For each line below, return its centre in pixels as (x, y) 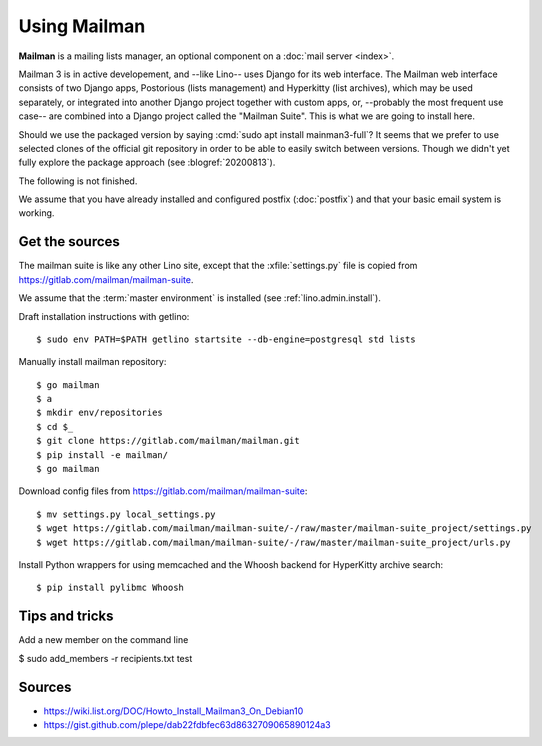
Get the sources (69, 241)
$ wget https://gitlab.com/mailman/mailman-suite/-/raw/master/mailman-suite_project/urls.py (273, 542)
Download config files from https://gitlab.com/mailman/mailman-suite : (163, 491)
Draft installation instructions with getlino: (104, 316)
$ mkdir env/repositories (100, 413)
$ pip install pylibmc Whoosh (110, 588)
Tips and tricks (66, 616)
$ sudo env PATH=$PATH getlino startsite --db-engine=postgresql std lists (226, 339)
